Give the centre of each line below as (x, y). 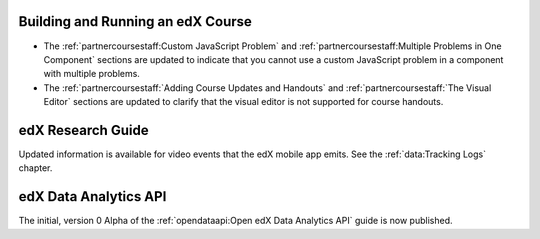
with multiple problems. (91, 74)
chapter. (35, 168)
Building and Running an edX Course (135, 21)
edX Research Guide (83, 130)
